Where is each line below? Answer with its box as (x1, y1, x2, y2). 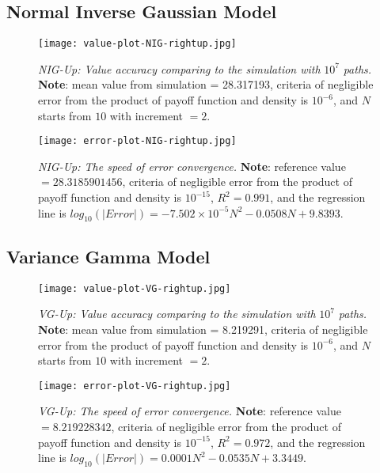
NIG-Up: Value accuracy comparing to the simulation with (38, 60, 321, 77)
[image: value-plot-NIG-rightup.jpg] (38, 38, 237, 50)
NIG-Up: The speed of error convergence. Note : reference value (38, 157, 346, 174)
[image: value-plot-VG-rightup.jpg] (38, 282, 231, 294)
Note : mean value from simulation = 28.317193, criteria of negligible (38, 76, 374, 93)
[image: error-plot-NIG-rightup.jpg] (38, 135, 237, 147)
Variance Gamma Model (6, 244, 211, 268)
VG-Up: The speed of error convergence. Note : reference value (38, 403, 341, 419)
